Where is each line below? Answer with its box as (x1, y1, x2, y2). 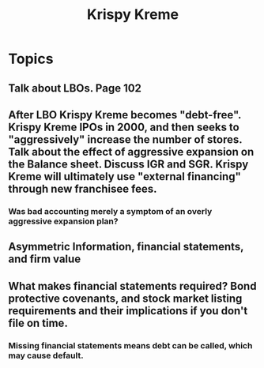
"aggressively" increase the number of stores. (8, 133, 243, 146)
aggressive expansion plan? (8, 216, 119, 227)
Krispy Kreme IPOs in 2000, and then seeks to (8, 120, 239, 133)
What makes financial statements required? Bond (8, 279, 257, 293)
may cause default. (8, 350, 85, 361)
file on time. (8, 316, 69, 329)
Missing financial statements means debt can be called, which (8, 340, 253, 351)
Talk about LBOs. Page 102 (8, 81, 142, 95)
